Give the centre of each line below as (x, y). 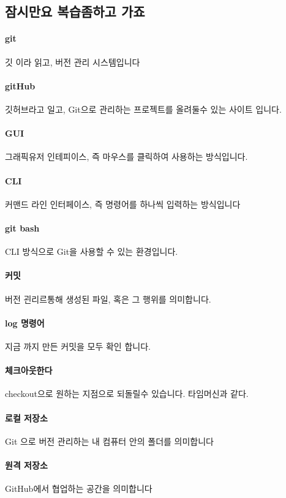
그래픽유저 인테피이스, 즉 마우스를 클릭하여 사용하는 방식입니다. (126, 157)
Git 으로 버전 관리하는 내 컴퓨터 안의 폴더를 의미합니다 (109, 441)
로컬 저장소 (26, 417)
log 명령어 (25, 323)
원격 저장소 (26, 465)
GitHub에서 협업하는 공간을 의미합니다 (79, 489)
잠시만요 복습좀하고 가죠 (75, 11)
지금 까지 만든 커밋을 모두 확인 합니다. (78, 346)
